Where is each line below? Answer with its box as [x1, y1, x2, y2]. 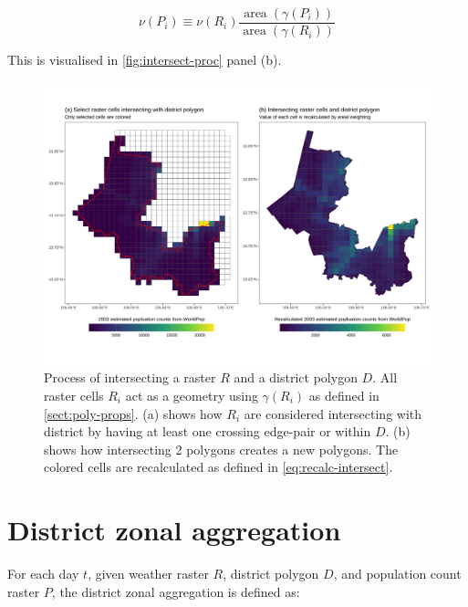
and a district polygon [234, 368, 358, 387]
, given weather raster [88, 564, 209, 583]
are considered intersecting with [244, 403, 422, 423]
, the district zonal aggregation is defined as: [51, 581, 300, 601]
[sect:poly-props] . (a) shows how [44, 403, 223, 423]
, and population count [333, 564, 462, 583]
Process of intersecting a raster [44, 368, 216, 387]
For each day [7, 564, 79, 583]
